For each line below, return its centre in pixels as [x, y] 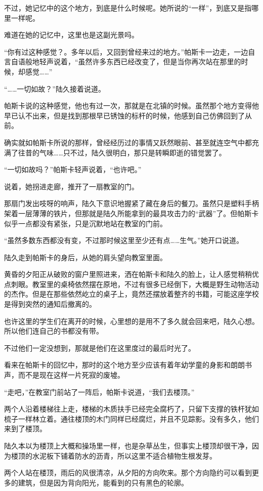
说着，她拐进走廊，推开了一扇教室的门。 [71, 186]
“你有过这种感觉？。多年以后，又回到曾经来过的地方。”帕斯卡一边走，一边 [126, 51]
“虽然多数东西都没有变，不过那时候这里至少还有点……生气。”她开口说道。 [124, 240]
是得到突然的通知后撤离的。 [50, 304]
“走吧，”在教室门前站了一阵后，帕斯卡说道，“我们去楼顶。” [99, 392]
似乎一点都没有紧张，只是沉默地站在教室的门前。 [85, 223]
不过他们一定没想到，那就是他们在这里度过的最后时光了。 [100, 347]
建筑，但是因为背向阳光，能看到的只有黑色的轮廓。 [103, 482]
